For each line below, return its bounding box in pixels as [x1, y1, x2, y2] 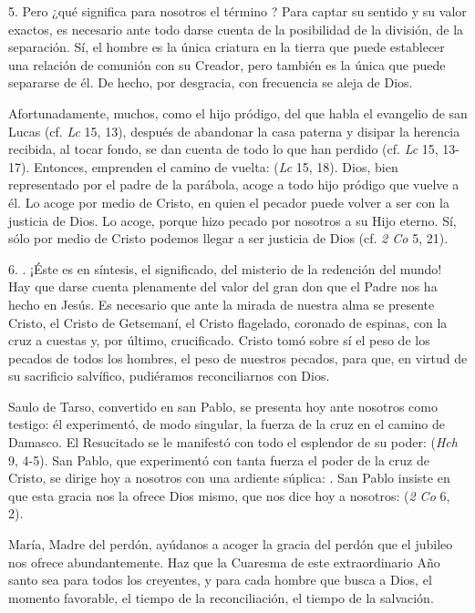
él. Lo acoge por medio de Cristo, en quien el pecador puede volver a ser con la [8, 192, 449, 211]
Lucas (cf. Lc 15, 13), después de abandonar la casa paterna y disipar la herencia [8, 121, 460, 140]
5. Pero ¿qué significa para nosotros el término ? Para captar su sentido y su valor [8, 2, 467, 20]
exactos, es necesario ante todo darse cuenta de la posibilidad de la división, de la [8, 19, 464, 38]
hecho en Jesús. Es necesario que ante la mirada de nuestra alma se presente [8, 294, 435, 313]
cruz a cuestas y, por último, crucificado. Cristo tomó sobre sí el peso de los [8, 331, 430, 350]
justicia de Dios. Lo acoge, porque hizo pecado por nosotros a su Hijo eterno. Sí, [8, 210, 457, 230]
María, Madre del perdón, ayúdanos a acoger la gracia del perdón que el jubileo [8, 535, 453, 554]
